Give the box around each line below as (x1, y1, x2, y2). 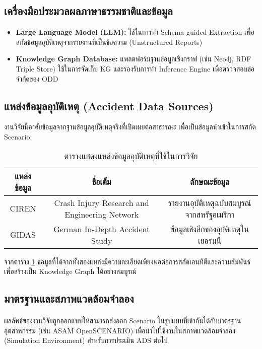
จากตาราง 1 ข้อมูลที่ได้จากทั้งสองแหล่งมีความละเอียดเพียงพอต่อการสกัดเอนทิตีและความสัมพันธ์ (4, 256, 250, 266)
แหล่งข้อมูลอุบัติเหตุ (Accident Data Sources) (4, 98, 214, 113)
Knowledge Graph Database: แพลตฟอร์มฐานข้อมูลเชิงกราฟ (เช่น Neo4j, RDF (16, 53, 251, 64)
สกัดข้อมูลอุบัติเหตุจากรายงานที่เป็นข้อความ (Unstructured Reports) (16, 36, 203, 47)
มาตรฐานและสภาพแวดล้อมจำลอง (4, 291, 134, 306)
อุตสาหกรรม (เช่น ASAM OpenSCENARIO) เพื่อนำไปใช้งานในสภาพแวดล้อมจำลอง (4, 325, 235, 335)
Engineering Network (64, 208, 139, 220)
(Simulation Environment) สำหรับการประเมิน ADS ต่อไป (4, 335, 168, 345)
